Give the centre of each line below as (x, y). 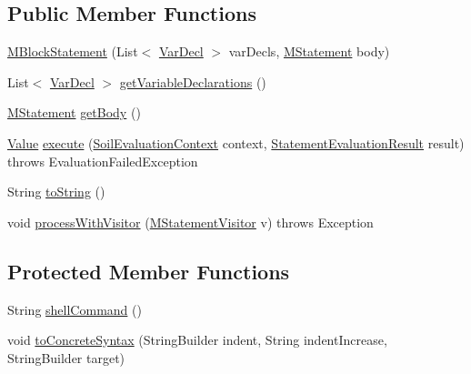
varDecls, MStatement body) (309, 51)
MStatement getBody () (74, 112)
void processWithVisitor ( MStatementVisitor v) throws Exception (190, 222)
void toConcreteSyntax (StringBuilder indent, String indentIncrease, (197, 340)
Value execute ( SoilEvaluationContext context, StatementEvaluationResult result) (236, 142)
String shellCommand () (75, 309)
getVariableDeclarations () (193, 81)
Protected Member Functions (149, 271)
